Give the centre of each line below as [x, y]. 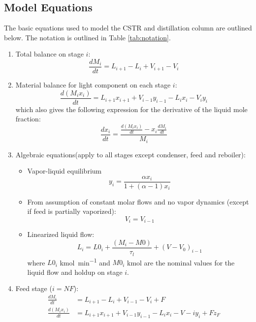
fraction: [28, 119]
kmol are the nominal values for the [181, 262]
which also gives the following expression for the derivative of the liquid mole [131, 109]
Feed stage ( [34, 288]
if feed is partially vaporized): [72, 211]
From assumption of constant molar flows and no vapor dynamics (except [138, 201]
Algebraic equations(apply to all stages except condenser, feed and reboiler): [130, 154]
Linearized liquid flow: [61, 234]
